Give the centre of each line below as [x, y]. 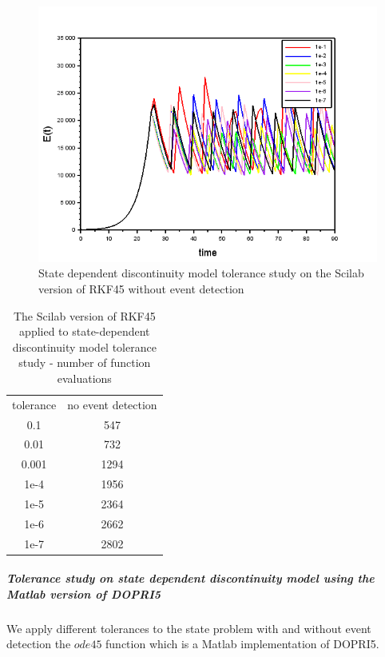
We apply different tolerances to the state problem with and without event [189, 628]
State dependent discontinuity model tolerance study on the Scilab [201, 273]
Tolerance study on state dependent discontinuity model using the [191, 578]
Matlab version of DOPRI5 [84, 593]
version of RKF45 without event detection [141, 288]
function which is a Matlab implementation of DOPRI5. [242, 644]
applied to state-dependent [85, 331]
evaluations [84, 378]
